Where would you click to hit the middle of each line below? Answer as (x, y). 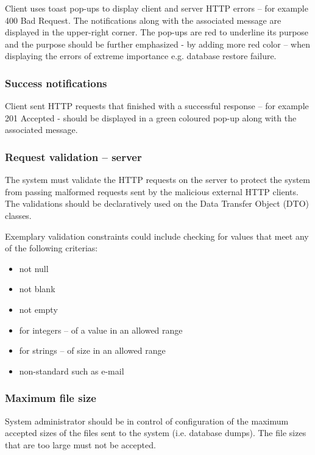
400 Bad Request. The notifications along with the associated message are (143, 20)
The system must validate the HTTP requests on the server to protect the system (157, 180)
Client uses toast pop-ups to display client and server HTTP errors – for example (157, 8)
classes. (18, 215)
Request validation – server (73, 156)
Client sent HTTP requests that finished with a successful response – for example (157, 106)
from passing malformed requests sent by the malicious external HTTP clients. (152, 191)
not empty (38, 309)
